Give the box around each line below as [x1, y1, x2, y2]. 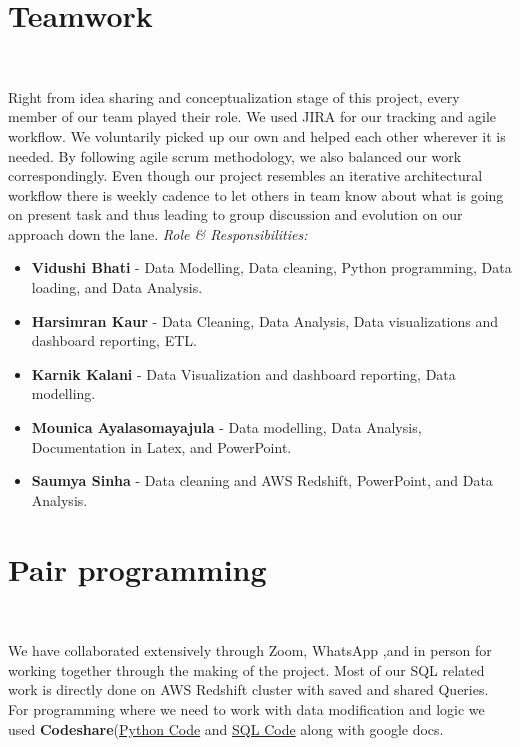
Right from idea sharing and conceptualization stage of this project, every [8, 86, 460, 107]
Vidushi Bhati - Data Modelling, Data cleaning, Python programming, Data [31, 257, 512, 278]
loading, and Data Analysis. [31, 277, 203, 298]
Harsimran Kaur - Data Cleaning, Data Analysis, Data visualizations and [31, 310, 499, 331]
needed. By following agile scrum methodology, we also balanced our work [8, 145, 462, 166]
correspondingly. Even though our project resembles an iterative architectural [8, 165, 483, 186]
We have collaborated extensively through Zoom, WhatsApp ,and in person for [8, 640, 492, 661]
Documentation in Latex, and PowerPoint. [31, 436, 292, 457]
